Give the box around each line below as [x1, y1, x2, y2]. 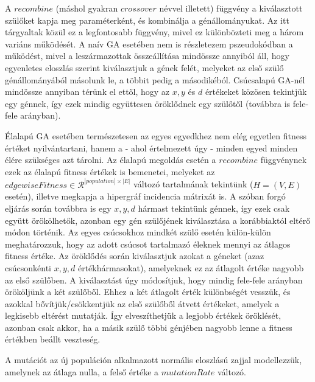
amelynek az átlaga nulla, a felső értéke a [5, 365, 159, 378]
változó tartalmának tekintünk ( [133, 178, 253, 190]
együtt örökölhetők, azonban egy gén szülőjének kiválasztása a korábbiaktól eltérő [5, 214, 311, 226]
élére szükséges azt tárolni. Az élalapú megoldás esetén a [5, 153, 216, 166]
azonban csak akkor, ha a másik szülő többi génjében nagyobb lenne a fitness [5, 321, 292, 333]
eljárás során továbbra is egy [5, 201, 111, 214]
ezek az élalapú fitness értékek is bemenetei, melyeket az [5, 165, 215, 178]
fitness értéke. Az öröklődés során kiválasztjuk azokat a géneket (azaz [5, 249, 264, 262]
